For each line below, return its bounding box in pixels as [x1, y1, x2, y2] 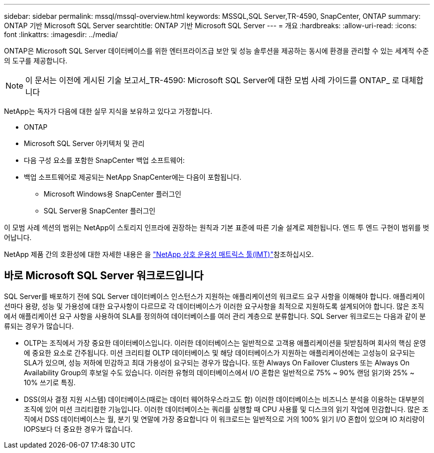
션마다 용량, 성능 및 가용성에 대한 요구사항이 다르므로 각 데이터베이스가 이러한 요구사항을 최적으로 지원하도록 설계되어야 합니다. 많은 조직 [4, 302, 424, 310]
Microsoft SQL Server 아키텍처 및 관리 [24, 139, 145, 148]
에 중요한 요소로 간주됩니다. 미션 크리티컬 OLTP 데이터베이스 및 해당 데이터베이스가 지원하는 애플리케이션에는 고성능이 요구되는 [24, 348, 415, 357]
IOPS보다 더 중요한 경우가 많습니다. [24, 424, 133, 433]
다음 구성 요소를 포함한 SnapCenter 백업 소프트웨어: [24, 156, 185, 164]
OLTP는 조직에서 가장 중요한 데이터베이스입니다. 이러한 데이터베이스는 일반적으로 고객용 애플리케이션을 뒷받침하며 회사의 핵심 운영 [24, 338, 426, 347]
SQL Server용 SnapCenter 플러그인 [44, 206, 156, 215]
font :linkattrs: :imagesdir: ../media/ [4, 30, 118, 39]
